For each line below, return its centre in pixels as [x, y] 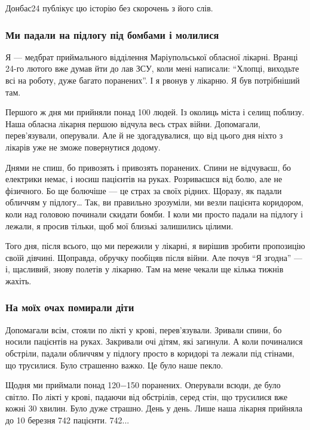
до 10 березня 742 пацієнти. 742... [67, 420]
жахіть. [19, 280]
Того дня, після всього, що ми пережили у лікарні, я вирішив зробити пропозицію [155, 246]
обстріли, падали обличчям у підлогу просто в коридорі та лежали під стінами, [150, 353]
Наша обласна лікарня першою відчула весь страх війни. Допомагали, [133, 123]
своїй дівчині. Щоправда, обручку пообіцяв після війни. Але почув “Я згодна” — [154, 257]
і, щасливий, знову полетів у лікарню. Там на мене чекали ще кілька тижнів [145, 269]
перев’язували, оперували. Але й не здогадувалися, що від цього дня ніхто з [144, 135]
